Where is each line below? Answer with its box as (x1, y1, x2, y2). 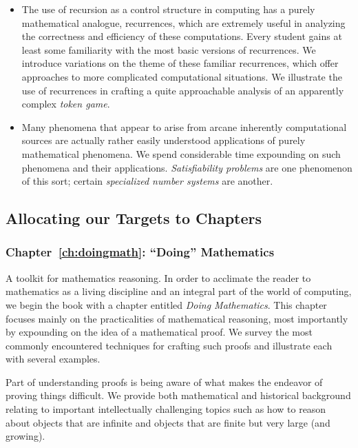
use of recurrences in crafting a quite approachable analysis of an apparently (21, 83, 344, 97)
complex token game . (21, 96, 110, 111)
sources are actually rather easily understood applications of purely (21, 133, 306, 147)
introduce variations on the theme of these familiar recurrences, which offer (21, 56, 339, 70)
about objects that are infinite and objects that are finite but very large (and (6, 415, 330, 429)
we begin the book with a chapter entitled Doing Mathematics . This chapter (6, 297, 327, 312)
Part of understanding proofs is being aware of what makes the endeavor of (6, 374, 323, 389)
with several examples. (6, 352, 101, 366)
